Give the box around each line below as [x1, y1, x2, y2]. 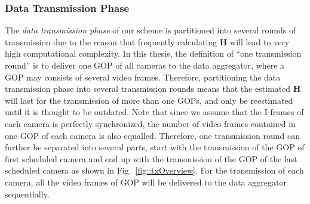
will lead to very [230, 35, 290, 48]
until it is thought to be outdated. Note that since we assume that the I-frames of [5, 106, 304, 118]
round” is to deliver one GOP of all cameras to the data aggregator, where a [5, 59, 285, 71]
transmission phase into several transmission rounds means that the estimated [5, 82, 291, 95]
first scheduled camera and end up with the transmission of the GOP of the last [5, 152, 297, 165]
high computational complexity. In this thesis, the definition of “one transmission [5, 47, 302, 60]
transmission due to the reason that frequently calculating [5, 35, 217, 48]
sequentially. [5, 187, 50, 200]
